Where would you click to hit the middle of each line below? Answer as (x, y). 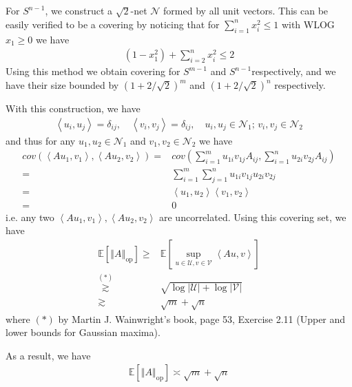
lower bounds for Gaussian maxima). (83, 332)
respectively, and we (294, 71)
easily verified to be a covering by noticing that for (113, 24)
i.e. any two (30, 217)
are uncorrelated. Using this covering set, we (252, 217)
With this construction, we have (73, 108)
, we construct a (79, 11)
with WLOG (308, 24)
